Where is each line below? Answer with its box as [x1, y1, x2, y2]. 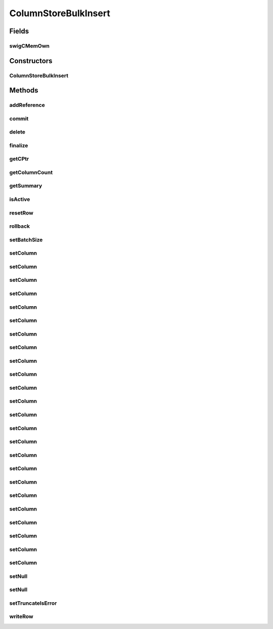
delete [9, 129, 25, 136]
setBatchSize [9, 236, 43, 243]
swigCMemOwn [9, 42, 50, 49]
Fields [9, 27, 29, 35]
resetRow [9, 209, 34, 216]
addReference [9, 102, 45, 109]
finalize [9, 142, 28, 149]
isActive [9, 196, 30, 203]
